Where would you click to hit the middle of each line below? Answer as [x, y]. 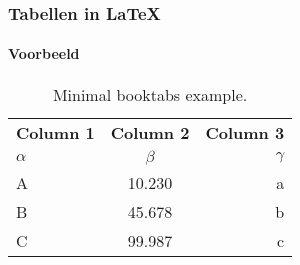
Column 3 [245, 132]
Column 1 [55, 132]
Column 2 [150, 132]
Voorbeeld [44, 53]
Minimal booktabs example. [150, 94]
